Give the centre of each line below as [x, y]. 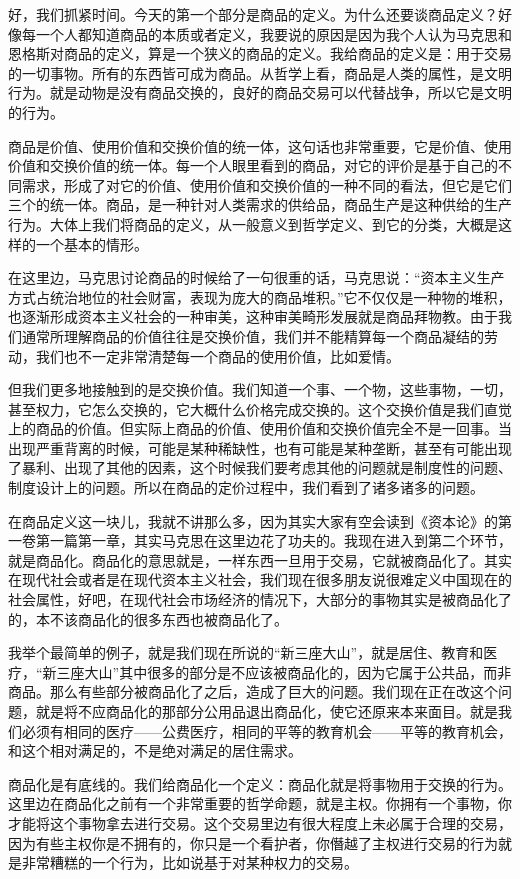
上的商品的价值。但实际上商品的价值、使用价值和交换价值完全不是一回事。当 [260, 428]
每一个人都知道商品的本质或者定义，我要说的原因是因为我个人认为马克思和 [266, 33]
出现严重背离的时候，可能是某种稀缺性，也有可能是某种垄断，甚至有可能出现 [260, 447]
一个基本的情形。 [91, 243]
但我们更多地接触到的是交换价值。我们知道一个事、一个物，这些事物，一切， [260, 389]
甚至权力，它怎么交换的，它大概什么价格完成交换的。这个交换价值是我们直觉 [260, 408]
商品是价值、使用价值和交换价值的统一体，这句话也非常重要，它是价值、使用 [260, 145]
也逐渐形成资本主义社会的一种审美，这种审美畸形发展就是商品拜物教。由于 [253, 316]
